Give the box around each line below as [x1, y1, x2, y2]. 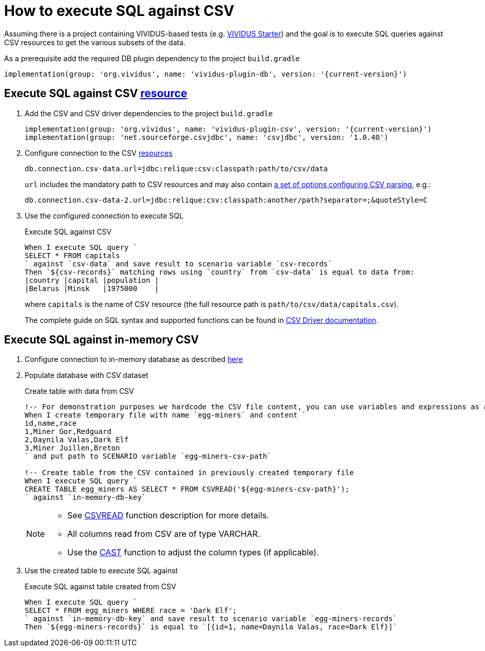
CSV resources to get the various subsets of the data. [4, 38, 186, 47]
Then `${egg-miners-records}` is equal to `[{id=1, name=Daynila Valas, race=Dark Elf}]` [25, 623, 397, 631]
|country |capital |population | [25, 276, 159, 284]
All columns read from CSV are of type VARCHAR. [67, 529, 260, 539]
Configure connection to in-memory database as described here [25, 355, 243, 364]
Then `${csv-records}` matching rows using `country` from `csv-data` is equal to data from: [25, 267, 415, 276]
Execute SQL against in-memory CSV [4, 333, 199, 347]
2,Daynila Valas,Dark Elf [25, 436, 129, 444]
